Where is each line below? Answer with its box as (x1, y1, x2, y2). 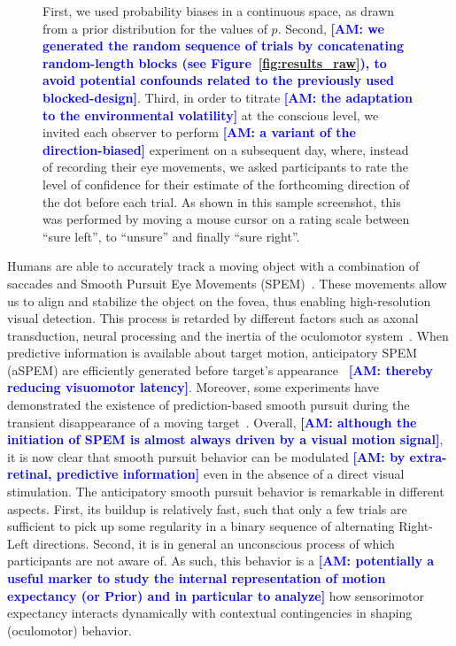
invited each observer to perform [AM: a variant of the (43, 123, 356, 142)
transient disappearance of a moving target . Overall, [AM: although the (7, 412, 417, 431)
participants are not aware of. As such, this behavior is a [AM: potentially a (7, 551, 435, 570)
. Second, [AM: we (277, 19, 384, 37)
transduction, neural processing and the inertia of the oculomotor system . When (7, 326, 449, 344)
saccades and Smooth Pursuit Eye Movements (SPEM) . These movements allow (7, 273, 447, 292)
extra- (409, 447, 447, 465)
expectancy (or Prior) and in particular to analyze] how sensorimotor (7, 586, 425, 604)
